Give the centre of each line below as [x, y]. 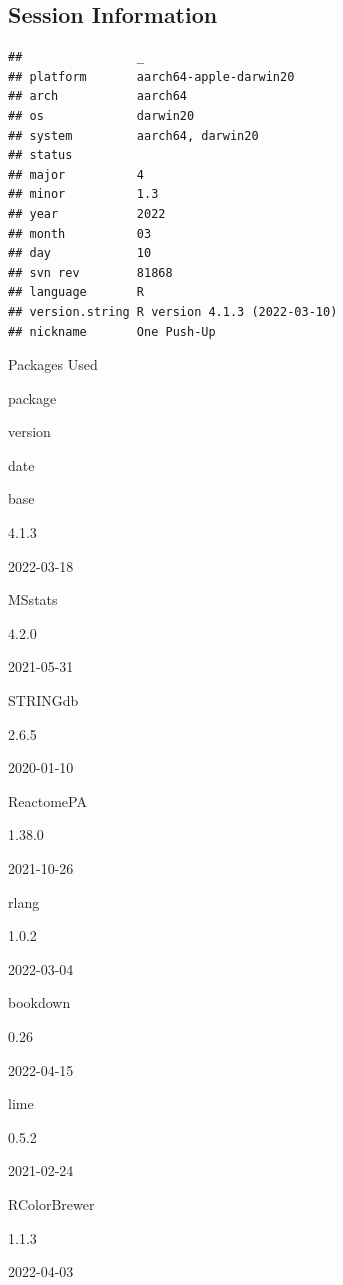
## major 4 [76, 174]
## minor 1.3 [83, 194]
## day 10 [80, 253]
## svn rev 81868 [90, 272]
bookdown [39, 1002]
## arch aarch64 [97, 96]
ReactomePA [47, 800]
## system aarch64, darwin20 [133, 135]
